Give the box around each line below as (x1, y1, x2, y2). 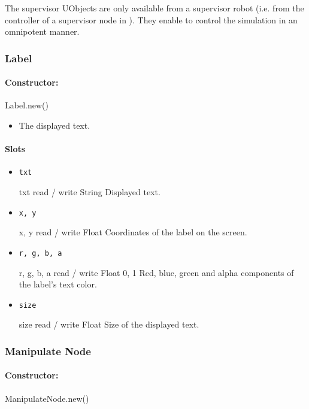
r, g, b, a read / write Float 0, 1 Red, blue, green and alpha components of (19, 266, 294, 278)
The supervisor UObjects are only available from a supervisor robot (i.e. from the (5, 2, 304, 14)
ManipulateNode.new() (5, 392, 89, 404)
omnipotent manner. (5, 25, 80, 38)
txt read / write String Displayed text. (19, 186, 160, 198)
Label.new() (5, 99, 49, 111)
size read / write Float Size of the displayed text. (19, 318, 199, 331)
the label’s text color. (19, 278, 97, 290)
